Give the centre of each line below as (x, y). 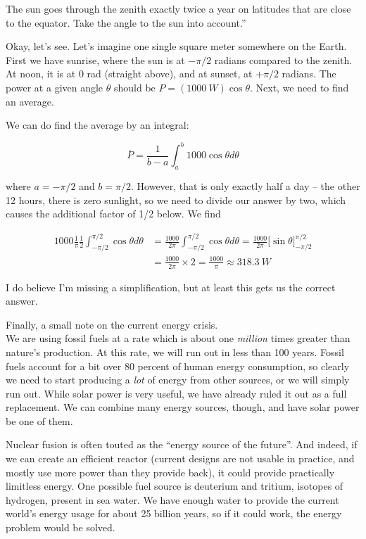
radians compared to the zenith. (283, 59)
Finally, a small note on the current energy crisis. (112, 324)
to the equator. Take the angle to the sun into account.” (126, 22)
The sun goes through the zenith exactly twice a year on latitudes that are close (178, 8)
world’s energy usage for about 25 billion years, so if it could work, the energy (174, 513)
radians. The (309, 74)
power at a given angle (55, 87)
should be (134, 87)
